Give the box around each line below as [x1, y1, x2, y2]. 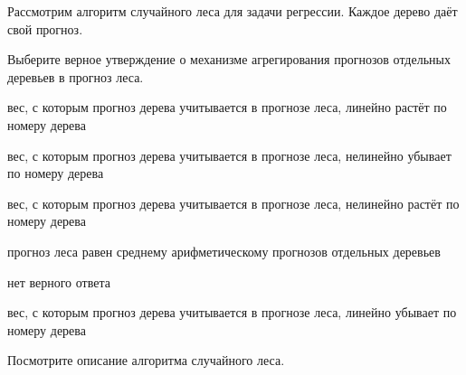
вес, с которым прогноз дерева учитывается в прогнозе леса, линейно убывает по [7, 303, 457, 322]
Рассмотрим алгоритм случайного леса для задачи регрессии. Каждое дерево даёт [7, 2, 458, 20]
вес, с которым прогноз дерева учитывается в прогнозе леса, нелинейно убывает [7, 145, 452, 164]
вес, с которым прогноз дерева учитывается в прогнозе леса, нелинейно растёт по [7, 193, 460, 212]
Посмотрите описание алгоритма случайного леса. [7, 351, 285, 370]
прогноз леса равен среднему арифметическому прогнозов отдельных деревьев [7, 241, 441, 260]
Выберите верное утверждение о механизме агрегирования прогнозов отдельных [7, 50, 451, 69]
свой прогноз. [7, 19, 83, 38]
